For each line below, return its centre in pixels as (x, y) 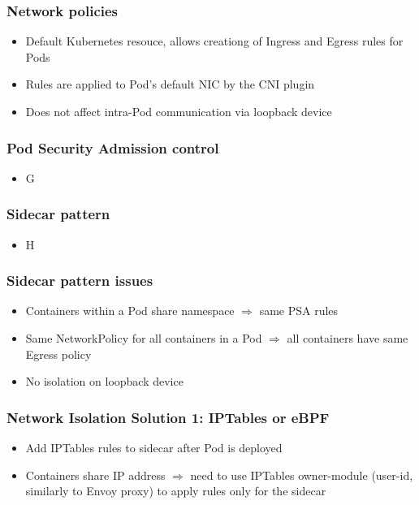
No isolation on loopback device (104, 381)
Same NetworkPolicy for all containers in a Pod (144, 338)
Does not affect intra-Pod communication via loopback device (179, 111)
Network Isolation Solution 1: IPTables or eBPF (168, 417)
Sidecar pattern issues (80, 281)
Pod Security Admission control (113, 147)
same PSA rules (299, 311)
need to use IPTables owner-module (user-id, (302, 475)
